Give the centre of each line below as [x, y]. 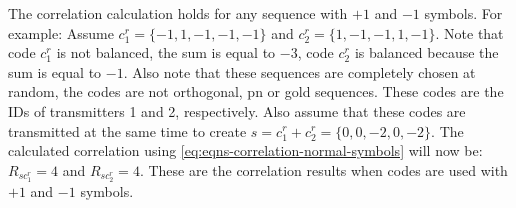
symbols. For [463, 13]
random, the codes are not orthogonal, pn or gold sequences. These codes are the [256, 91]
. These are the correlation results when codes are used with [323, 169]
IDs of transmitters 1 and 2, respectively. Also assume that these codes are [237, 110]
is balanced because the [426, 52]
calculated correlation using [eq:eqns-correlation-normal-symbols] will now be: [245, 150]
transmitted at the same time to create [127, 130]
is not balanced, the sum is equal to [166, 52]
